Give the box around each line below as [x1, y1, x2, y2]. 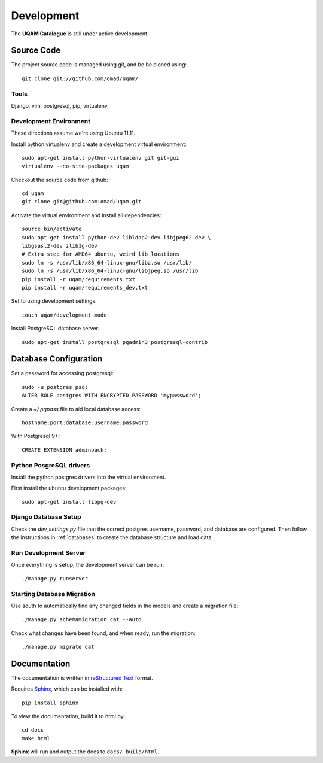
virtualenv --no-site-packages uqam [22, 163, 129, 170]
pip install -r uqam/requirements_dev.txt [22, 284, 148, 291]
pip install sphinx [22, 699, 79, 706]
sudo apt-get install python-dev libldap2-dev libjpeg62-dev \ [22, 234, 211, 241]
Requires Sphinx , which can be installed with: [11, 685, 123, 692]
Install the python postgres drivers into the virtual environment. [11, 473, 166, 481]
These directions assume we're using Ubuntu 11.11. [11, 129, 136, 137]
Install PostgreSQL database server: [11, 325, 100, 332]
